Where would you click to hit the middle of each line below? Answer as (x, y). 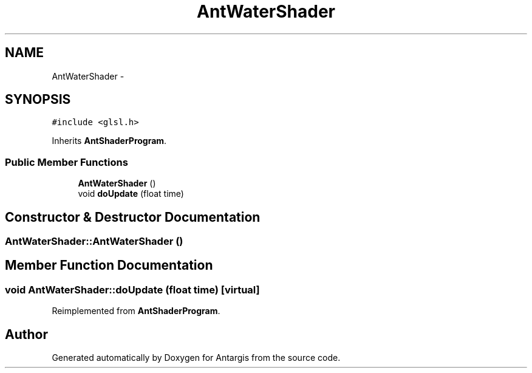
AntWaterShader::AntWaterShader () (94, 241)
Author (26, 334)
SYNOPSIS (38, 100)
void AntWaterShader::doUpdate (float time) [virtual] (132, 289)
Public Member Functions (66, 162)
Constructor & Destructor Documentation (133, 217)
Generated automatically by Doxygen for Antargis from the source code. (196, 358)
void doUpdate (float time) (131, 194)
